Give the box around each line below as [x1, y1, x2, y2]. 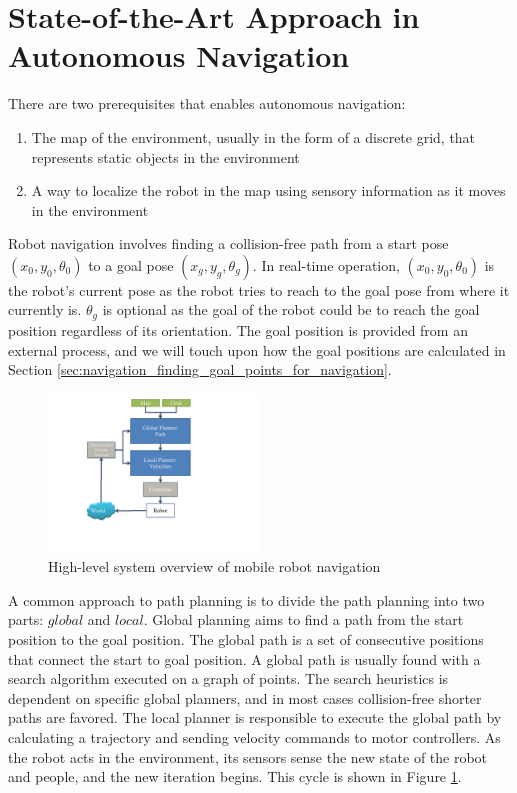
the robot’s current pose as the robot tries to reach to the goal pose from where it [8, 279, 510, 300]
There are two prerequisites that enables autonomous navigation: [8, 93, 406, 114]
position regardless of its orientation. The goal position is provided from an [8, 319, 468, 340]
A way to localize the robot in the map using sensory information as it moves [31, 180, 506, 201]
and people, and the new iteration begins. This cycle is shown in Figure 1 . [8, 766, 462, 787]
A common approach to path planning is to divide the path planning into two [8, 589, 485, 610]
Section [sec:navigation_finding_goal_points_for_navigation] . [8, 359, 392, 380]
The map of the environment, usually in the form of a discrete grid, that [31, 126, 476, 147]
